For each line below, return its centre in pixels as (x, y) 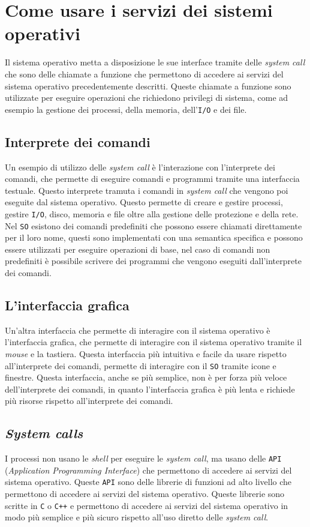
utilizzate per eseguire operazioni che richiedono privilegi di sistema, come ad (147, 98)
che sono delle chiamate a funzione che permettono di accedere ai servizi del (144, 74)
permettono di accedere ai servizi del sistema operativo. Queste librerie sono (145, 494)
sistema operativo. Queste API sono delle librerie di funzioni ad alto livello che (148, 482)
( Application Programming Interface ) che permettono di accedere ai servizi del (148, 470)
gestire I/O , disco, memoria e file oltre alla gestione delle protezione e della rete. (152, 213)
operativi (43, 33)
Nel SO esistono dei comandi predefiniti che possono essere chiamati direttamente (154, 225)
